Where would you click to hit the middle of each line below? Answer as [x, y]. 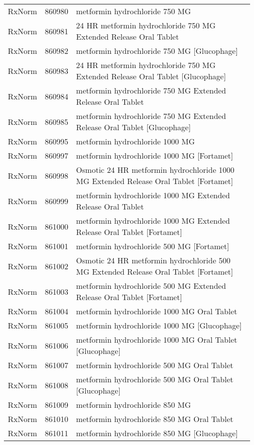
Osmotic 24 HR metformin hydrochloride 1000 [155, 170]
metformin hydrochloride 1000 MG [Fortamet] [155, 155]
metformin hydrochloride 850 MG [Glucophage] [157, 433]
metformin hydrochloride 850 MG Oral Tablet [155, 419]
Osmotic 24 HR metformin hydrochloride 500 [153, 260]
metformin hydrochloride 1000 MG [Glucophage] [159, 325]
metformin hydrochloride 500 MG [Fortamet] [153, 246]
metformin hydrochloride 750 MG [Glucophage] [157, 51]
